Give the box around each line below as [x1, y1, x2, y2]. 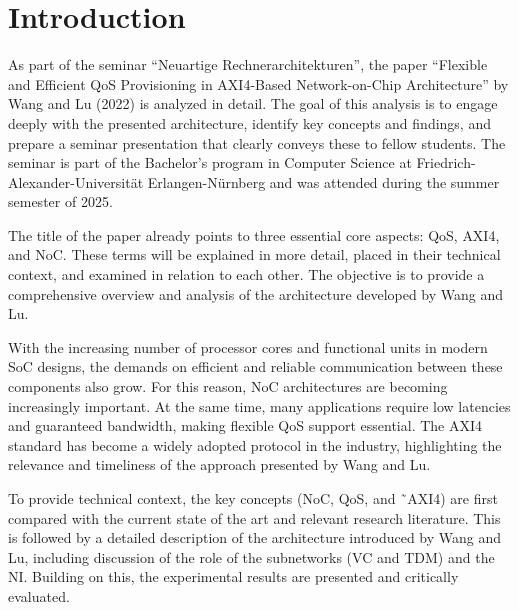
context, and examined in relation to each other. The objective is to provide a [8, 264, 485, 285]
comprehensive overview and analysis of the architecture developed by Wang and [8, 283, 504, 304]
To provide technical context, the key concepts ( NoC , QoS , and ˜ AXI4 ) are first [8, 488, 498, 508]
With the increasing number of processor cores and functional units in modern [8, 336, 488, 357]
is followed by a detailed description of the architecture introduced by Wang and [8, 527, 502, 548]
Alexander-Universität [8, 171, 144, 192]
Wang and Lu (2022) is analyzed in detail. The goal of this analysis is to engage [8, 93, 498, 114]
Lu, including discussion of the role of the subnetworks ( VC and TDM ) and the [8, 546, 495, 567]
